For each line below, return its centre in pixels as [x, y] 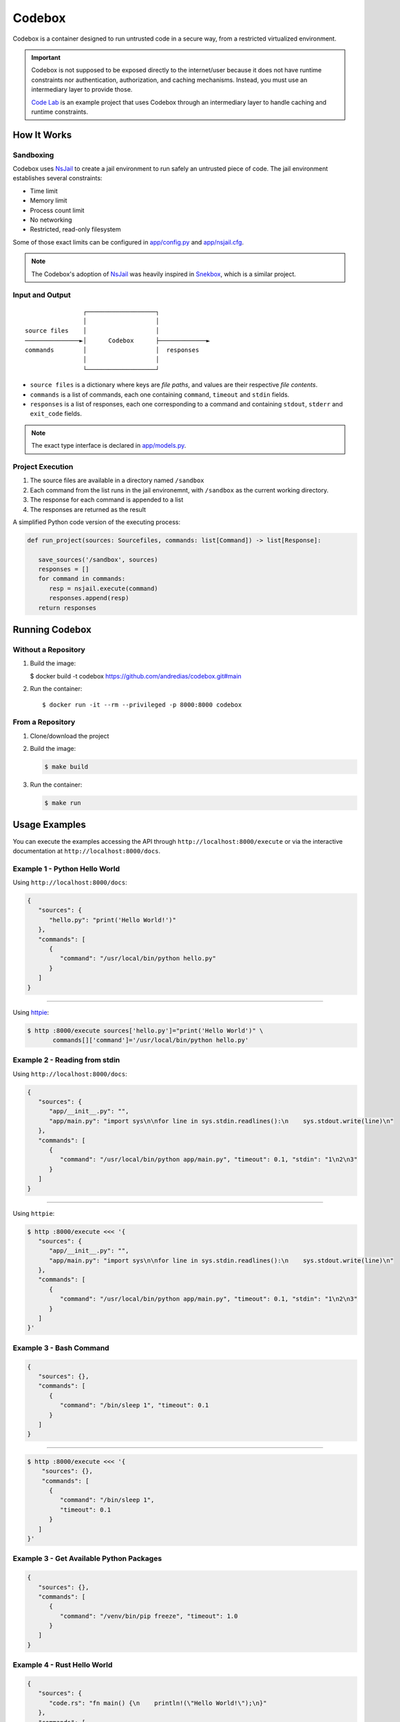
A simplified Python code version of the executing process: [97, 522]
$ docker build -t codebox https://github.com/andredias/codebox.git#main [136, 676]
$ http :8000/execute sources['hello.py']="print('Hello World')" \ [145, 1030]
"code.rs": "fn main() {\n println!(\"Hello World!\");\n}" [158, 1703]
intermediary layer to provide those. [82, 90]
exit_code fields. [56, 414]
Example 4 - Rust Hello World [63, 1665]
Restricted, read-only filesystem [75, 229]
